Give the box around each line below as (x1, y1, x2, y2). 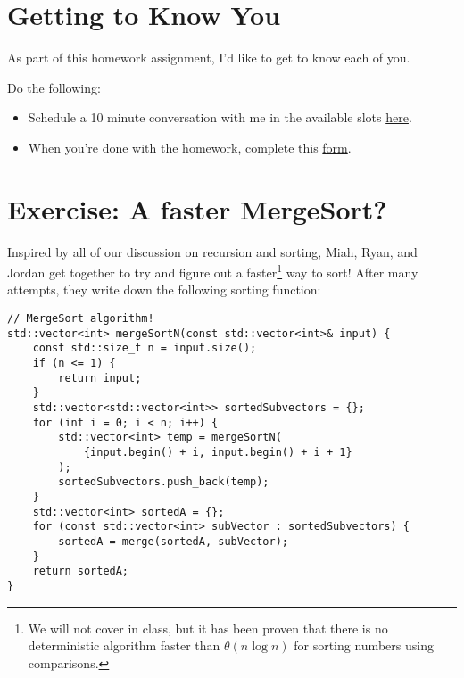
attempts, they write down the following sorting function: (7, 280, 321, 299)
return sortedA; (32, 565, 129, 578)
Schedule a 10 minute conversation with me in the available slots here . (28, 108, 412, 127)
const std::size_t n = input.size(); (32, 342, 257, 355)
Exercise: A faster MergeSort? (7, 190, 387, 227)
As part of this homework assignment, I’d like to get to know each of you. (7, 48, 410, 67)
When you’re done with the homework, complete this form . (28, 137, 352, 156)
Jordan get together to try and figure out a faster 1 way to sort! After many (7, 260, 418, 281)
